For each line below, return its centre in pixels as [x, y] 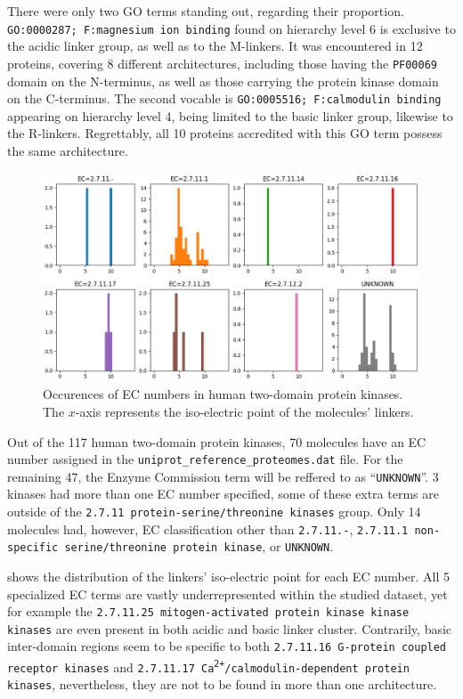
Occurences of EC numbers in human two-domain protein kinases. [223, 394]
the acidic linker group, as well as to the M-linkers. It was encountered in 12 [215, 46]
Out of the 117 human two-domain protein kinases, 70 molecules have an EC [217, 441]
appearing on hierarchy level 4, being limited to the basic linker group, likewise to [230, 115]
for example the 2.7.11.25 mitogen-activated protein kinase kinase [208, 611]
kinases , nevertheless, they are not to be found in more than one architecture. [222, 684]
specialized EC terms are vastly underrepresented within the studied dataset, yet [227, 593]
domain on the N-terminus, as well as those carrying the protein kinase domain [223, 81]
